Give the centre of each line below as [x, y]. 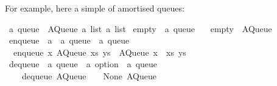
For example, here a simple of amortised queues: [95, 8]
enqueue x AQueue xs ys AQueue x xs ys [100, 52]
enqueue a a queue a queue [69, 40]
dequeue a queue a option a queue [83, 64]
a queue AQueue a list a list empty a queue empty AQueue [140, 28]
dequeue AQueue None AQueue [89, 75]
